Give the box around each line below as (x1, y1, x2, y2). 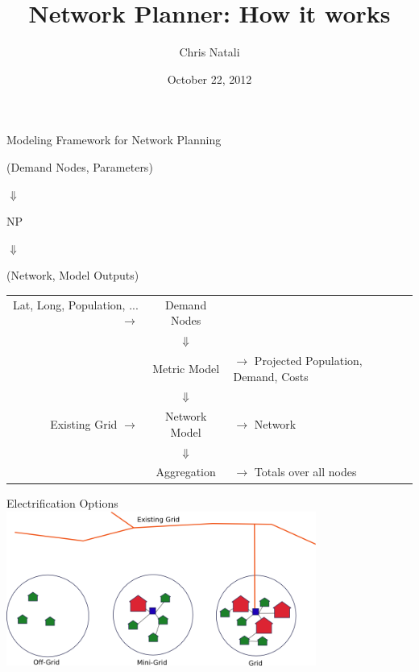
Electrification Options (6, 494, 118, 511)
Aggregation (156, 463, 216, 480)
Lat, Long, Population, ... (13, 296, 139, 313)
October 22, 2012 (167, 70, 252, 87)
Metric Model (152, 359, 220, 376)
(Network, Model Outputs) (6, 267, 139, 284)
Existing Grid (50, 415, 118, 432)
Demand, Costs (233, 367, 309, 384)
